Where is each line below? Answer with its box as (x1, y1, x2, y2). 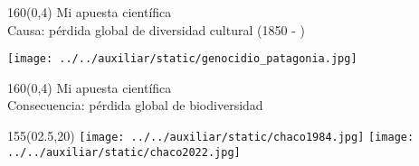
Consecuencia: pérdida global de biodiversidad (7, 96, 263, 115)
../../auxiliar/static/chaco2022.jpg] (7, 145, 241, 159)
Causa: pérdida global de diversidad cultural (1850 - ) (7, 20, 305, 39)
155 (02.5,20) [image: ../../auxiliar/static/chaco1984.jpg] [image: (7, 126, 414, 145)
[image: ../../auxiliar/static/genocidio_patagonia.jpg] (7, 52, 357, 66)
